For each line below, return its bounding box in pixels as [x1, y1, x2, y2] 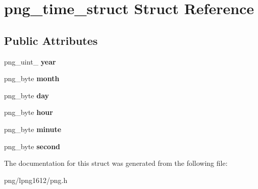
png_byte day [4, 90, 49, 100]
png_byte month [4, 73, 60, 84]
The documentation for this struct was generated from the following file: [4, 158, 228, 168]
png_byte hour [4, 107, 53, 117]
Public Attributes [4, 32, 98, 48]
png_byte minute [4, 123, 62, 134]
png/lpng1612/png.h [4, 174, 68, 185]
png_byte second [4, 141, 61, 151]
